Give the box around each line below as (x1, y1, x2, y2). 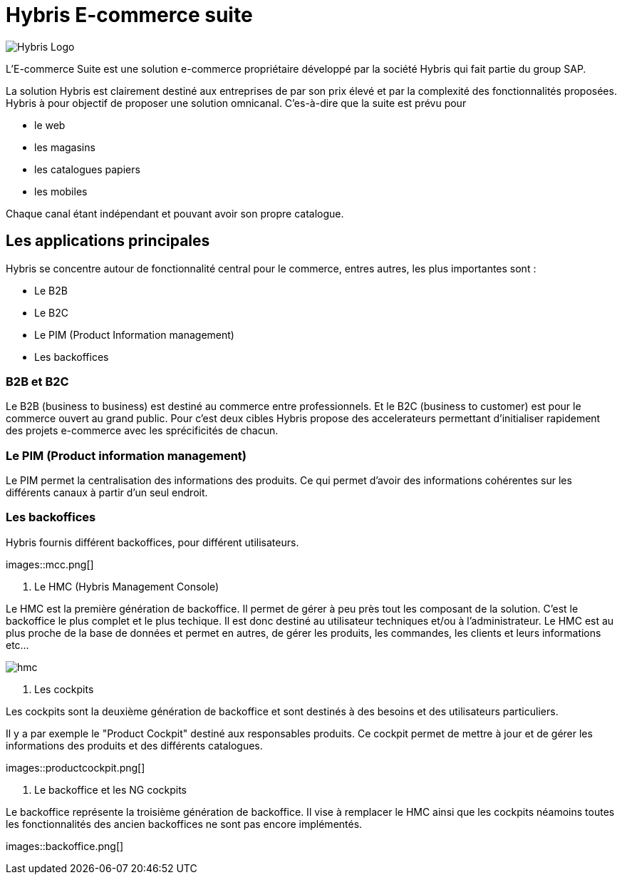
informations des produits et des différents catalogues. (6, 739, 263, 752)
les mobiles (34, 185, 88, 198)
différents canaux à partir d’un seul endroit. (6, 486, 208, 499)
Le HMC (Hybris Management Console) (34, 580, 219, 593)
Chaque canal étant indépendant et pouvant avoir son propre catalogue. (6, 207, 344, 220)
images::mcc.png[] (6, 558, 94, 571)
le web (34, 118, 66, 131)
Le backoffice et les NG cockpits (34, 783, 187, 796)
